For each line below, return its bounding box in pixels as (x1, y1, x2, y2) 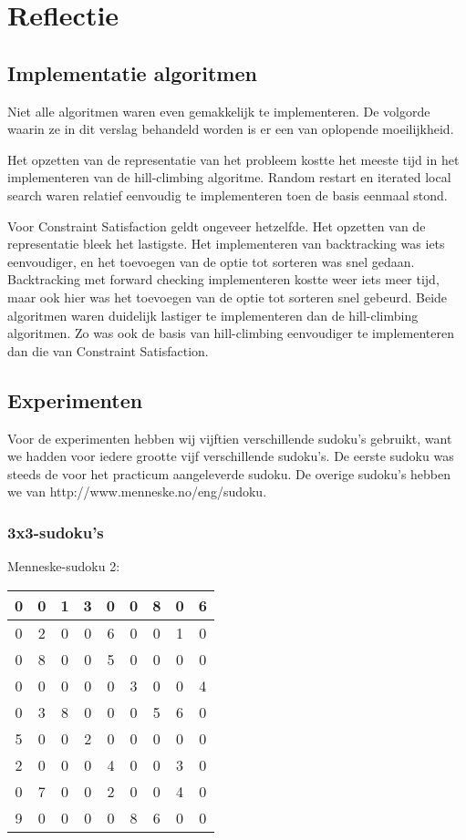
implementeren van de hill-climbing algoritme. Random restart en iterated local (7, 168, 451, 187)
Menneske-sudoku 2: (7, 557, 120, 576)
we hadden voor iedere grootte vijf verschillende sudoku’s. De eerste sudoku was (7, 446, 454, 466)
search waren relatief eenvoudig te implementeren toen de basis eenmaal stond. (7, 185, 448, 204)
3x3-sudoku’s (7, 520, 104, 543)
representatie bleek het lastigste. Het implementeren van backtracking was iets (7, 234, 445, 253)
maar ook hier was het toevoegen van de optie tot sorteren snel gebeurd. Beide (7, 287, 448, 306)
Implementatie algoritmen (7, 58, 257, 87)
